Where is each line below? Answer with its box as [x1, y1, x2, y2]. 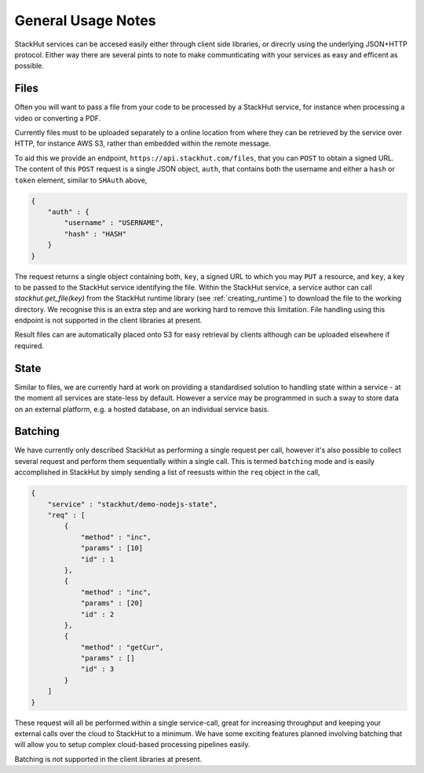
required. [14, 340, 45, 350]
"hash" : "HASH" [64, 229, 127, 238]
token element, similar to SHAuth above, [14, 175, 148, 185]
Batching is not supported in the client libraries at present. [14, 754, 203, 764]
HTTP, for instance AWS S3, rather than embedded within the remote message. [14, 138, 271, 149]
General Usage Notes [14, 12, 156, 29]
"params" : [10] [80, 543, 144, 553]
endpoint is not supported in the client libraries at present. [14, 315, 203, 326]
